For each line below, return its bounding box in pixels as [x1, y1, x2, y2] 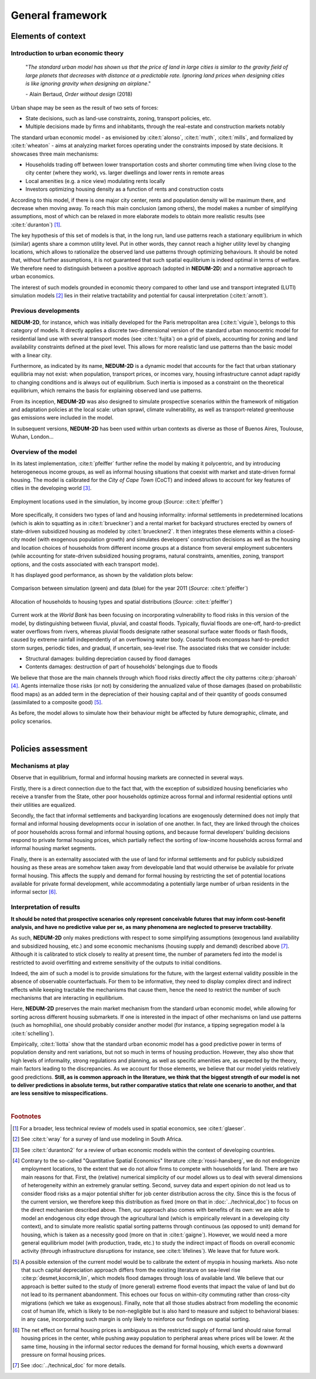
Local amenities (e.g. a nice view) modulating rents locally [25, 177, 166, 184]
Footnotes [11, 1112, 42, 1120]
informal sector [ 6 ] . [11, 888, 58, 895]
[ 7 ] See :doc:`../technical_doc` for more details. [12, 1362, 126, 1369]
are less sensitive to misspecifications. [11, 1090, 108, 1097]
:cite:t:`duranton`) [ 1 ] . [11, 221, 62, 228]
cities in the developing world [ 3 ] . [11, 485, 92, 492]
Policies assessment [11, 744, 88, 753]
